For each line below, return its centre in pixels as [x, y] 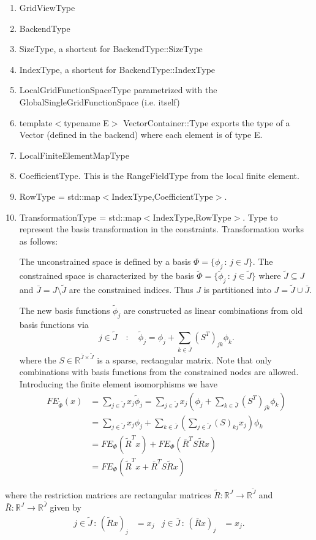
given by [66, 507]
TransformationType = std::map [80, 217]
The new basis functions [65, 310]
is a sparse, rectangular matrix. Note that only [184, 359]
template [36, 122]
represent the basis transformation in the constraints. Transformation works [161, 229]
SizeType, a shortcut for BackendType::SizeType [111, 49]
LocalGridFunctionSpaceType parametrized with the [118, 90]
